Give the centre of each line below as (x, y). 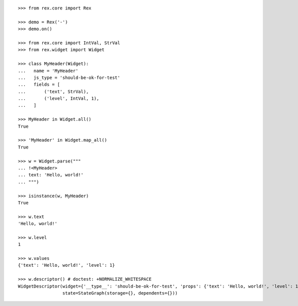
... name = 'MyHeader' (48, 71)
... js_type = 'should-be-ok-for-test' (69, 77)
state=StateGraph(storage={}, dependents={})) (120, 293)
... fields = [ (39, 85)
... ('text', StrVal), (53, 91)
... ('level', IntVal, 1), (59, 99)
